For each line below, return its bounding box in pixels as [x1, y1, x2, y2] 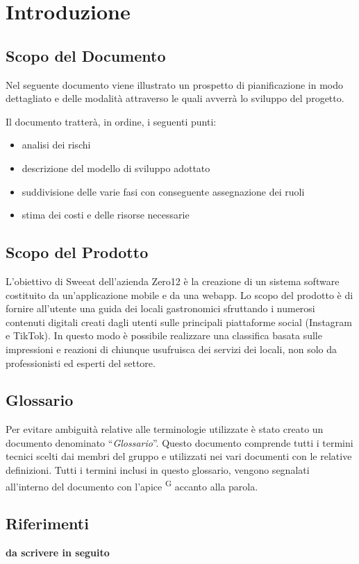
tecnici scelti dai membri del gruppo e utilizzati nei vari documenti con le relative [6, 449, 352, 463]
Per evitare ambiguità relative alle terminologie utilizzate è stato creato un [6, 422, 324, 436]
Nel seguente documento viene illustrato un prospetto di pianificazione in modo [6, 77, 344, 92]
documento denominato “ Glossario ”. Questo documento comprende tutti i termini [6, 435, 353, 450]
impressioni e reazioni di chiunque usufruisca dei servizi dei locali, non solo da [6, 341, 337, 356]
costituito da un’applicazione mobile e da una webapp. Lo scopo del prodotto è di [6, 287, 353, 302]
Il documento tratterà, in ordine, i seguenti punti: [6, 114, 217, 128]
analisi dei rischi [22, 137, 91, 152]
